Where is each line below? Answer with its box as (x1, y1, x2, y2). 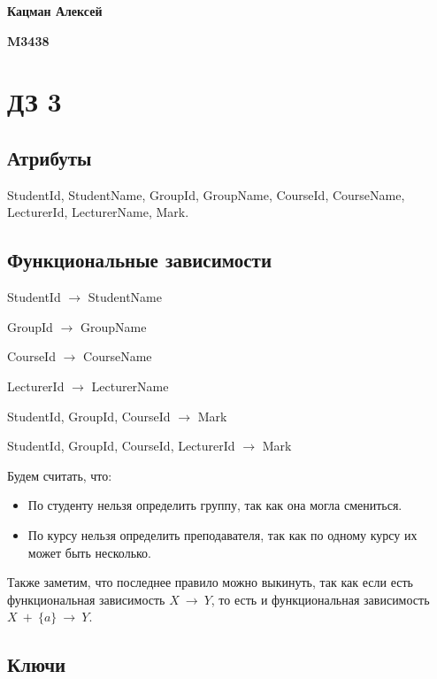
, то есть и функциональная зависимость (211, 590, 430, 608)
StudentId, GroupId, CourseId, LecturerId (7, 436, 235, 455)
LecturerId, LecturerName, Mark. (7, 203, 189, 221)
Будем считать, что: (7, 466, 112, 484)
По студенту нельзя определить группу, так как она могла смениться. (27, 496, 402, 514)
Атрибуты (7, 143, 92, 171)
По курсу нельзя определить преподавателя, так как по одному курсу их (27, 525, 418, 544)
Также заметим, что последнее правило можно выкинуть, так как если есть (7, 573, 413, 591)
